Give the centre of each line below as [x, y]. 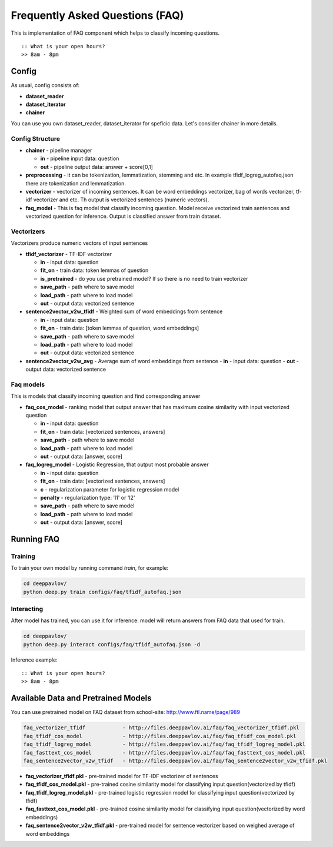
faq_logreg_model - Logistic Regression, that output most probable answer [117, 464]
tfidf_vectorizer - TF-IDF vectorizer [69, 254]
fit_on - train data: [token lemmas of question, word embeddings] [120, 328]
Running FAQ [35, 539]
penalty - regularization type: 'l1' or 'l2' [88, 497]
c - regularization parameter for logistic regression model [110, 489]
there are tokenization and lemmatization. [76, 183]
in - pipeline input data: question [80, 158]
